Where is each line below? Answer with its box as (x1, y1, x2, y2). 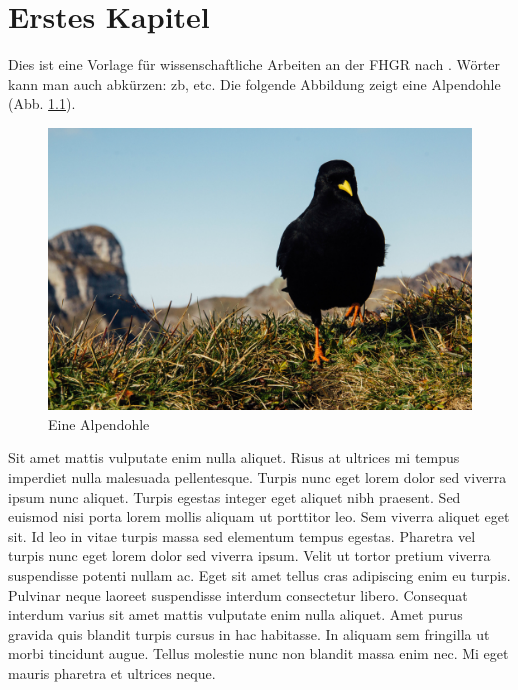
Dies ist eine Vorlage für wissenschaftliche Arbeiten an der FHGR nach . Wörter (8, 54, 501, 75)
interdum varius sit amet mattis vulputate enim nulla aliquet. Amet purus (8, 604, 463, 625)
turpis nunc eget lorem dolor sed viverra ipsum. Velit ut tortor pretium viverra (8, 545, 491, 566)
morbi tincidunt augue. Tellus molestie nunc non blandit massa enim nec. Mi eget (8, 643, 509, 664)
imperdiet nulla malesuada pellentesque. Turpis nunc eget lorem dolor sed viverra (8, 467, 507, 488)
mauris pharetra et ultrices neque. (8, 663, 216, 684)
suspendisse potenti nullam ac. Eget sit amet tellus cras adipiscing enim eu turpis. (8, 565, 511, 586)
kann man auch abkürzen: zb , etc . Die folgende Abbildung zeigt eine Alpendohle (8, 73, 501, 94)
